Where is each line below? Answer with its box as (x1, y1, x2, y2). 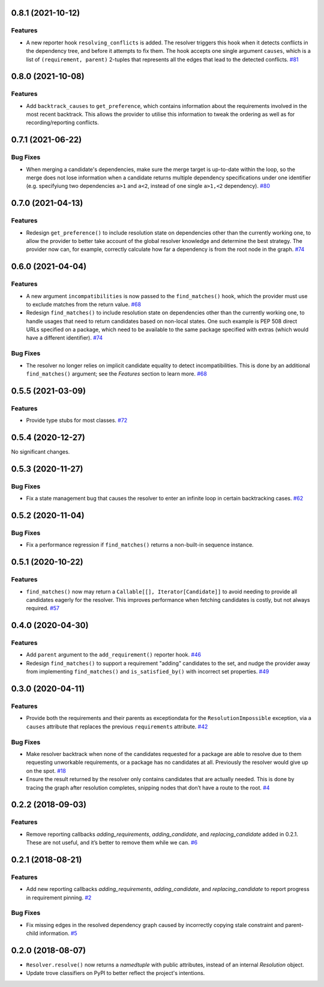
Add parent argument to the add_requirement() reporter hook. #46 (26, 651, 202, 658)
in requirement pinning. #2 (26, 894, 92, 901)
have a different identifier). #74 (26, 334, 103, 341)
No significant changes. (11, 448, 70, 455)
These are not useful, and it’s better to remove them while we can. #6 (26, 839, 198, 846)
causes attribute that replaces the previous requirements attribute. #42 (26, 723, 208, 730)
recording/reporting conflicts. (26, 119, 99, 126)
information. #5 (39, 930, 77, 937)
